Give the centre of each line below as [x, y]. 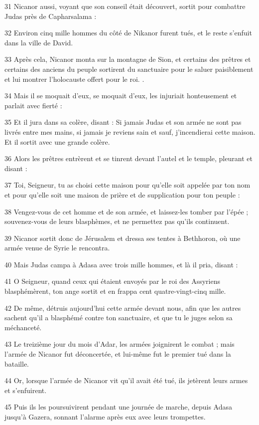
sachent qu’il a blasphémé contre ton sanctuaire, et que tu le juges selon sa [119, 318]
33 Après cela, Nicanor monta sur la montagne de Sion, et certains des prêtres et [128, 59]
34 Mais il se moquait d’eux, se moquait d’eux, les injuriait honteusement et [121, 96]
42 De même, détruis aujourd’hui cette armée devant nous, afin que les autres [123, 308]
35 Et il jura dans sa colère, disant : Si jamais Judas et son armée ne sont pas [123, 122]
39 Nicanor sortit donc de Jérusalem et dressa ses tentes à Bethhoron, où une [123, 238]
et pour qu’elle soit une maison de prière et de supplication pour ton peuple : [122, 194]
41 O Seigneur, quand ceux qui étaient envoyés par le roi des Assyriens [112, 281]
